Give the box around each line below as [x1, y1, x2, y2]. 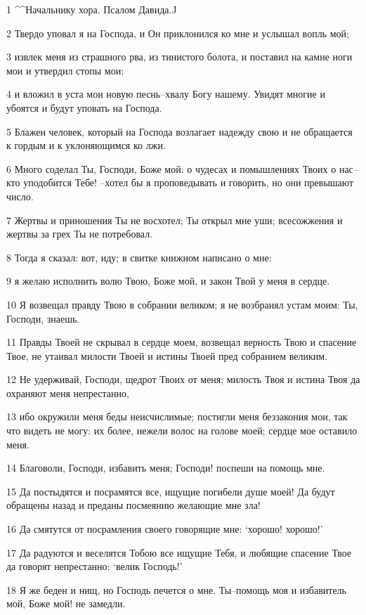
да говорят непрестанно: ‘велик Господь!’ [6, 559, 183, 574]
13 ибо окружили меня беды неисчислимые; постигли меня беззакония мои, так [6, 409, 348, 424]
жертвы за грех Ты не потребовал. [6, 226, 153, 241]
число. [6, 188, 34, 203]
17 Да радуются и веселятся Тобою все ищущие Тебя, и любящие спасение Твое [6, 545, 352, 559]
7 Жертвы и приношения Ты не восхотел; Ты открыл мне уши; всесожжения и [6, 212, 343, 227]
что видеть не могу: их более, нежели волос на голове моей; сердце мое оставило [6, 423, 358, 438]
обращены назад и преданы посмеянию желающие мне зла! [6, 498, 261, 512]
